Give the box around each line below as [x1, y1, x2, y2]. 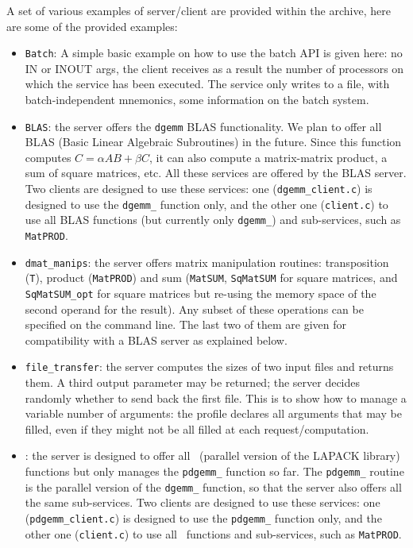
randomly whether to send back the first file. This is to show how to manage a [25, 389, 407, 406]
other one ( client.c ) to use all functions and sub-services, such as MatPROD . [25, 525, 402, 542]
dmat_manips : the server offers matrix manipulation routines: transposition [25, 253, 389, 270]
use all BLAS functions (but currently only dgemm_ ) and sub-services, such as [25, 211, 401, 228]
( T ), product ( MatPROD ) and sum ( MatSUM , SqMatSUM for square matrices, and [25, 269, 398, 286]
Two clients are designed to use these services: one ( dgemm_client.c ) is [25, 180, 372, 197]
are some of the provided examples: [6, 17, 178, 34]
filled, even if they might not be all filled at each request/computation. [25, 420, 369, 437]
